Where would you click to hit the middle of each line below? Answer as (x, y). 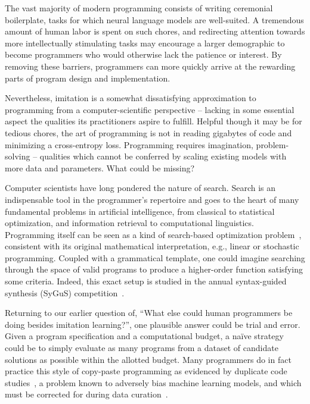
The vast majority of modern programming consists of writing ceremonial (139, 8)
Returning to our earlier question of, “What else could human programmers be (149, 313)
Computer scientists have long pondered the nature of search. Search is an (140, 188)
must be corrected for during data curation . (86, 394)
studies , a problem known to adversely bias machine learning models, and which (153, 382)
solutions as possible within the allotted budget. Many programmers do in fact (148, 359)
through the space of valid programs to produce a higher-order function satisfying (154, 269)
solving (18, 156)
